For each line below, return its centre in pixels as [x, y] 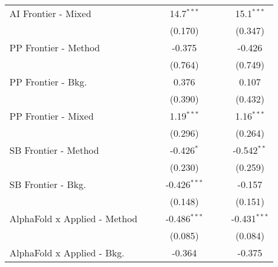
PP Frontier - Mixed [52, 116]
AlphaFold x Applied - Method [73, 218]
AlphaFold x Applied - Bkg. [67, 253]
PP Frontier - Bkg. [48, 82]
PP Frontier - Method [55, 47]
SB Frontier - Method [54, 150]
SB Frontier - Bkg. [48, 184]
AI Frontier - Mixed [50, 13]
